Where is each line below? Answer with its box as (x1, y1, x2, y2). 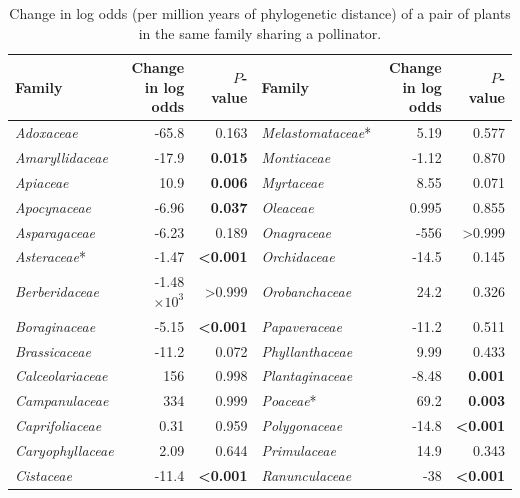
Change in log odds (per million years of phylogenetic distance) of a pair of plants (9, 3, 511, 23)
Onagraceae (261, 221, 332, 242)
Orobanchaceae (261, 281, 352, 302)
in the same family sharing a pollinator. (138, 22, 382, 43)
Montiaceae (261, 147, 331, 168)
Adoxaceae (15, 122, 78, 143)
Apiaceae (15, 171, 69, 192)
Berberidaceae (15, 281, 99, 302)
